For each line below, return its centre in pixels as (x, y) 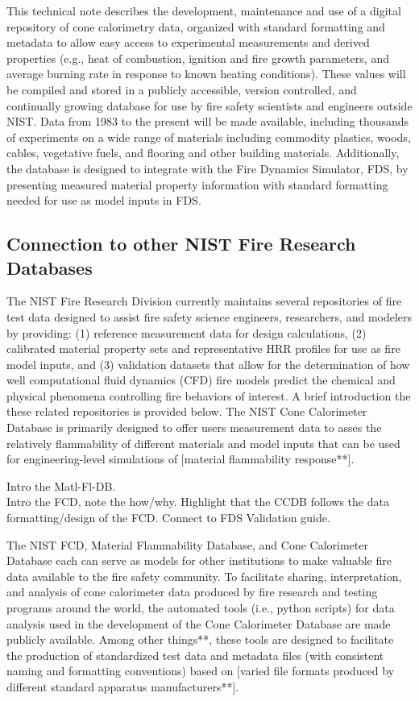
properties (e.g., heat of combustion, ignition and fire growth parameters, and (198, 58)
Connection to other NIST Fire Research (181, 244)
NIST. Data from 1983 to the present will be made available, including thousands (208, 121)
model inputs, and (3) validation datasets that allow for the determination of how (208, 364)
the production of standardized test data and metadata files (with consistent (195, 655)
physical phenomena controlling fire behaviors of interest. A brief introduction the (209, 395)
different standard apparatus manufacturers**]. (123, 686)
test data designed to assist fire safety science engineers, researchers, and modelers (209, 316)
